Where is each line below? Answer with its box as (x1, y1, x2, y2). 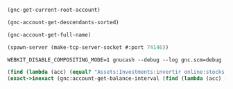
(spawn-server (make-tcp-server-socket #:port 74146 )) (7, 43, 169, 51)
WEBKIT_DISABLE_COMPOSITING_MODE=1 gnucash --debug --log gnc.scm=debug (7, 56, 222, 63)
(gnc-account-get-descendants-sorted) (7, 19, 119, 26)
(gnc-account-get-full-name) (7, 31, 92, 38)
